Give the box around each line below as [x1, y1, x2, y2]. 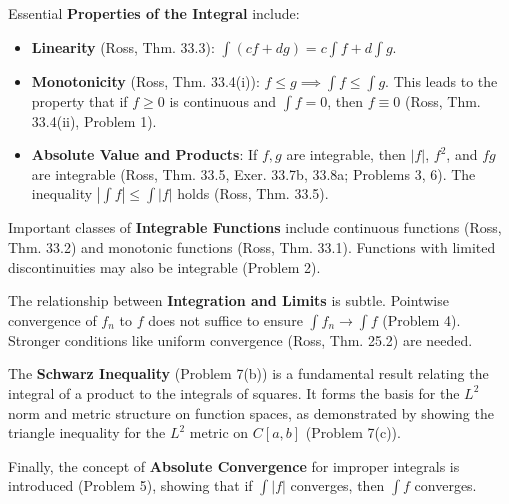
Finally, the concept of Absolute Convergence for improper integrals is [8, 455, 460, 476]
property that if [31, 90, 128, 111]
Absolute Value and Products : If [31, 144, 258, 165]
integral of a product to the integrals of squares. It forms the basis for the [8, 382, 460, 403]
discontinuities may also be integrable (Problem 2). [8, 256, 321, 277]
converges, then [290, 475, 385, 496]
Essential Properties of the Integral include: [8, 3, 300, 23]
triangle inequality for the [8, 422, 166, 443]
